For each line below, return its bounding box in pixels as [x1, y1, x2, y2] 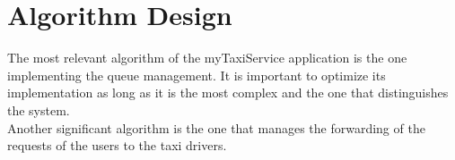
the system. [7, 100, 70, 119]
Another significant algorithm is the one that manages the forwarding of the [7, 118, 425, 137]
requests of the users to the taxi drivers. [7, 136, 227, 155]
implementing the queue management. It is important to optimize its [7, 65, 386, 84]
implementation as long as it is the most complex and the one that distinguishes [7, 83, 449, 102]
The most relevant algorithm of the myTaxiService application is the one [7, 48, 407, 67]
